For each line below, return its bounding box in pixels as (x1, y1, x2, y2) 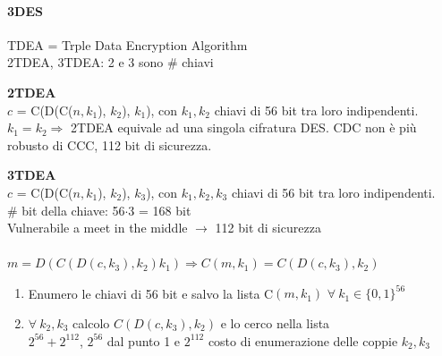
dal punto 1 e (106, 331, 181, 350)
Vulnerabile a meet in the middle (7, 218, 188, 237)
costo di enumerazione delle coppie (208, 331, 398, 350)
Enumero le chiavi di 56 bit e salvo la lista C (28, 284, 274, 302)
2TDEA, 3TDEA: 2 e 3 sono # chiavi (7, 53, 214, 72)
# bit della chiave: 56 (7, 200, 125, 219)
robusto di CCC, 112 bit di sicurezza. (7, 135, 212, 154)
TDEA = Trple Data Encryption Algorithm (7, 35, 248, 54)
